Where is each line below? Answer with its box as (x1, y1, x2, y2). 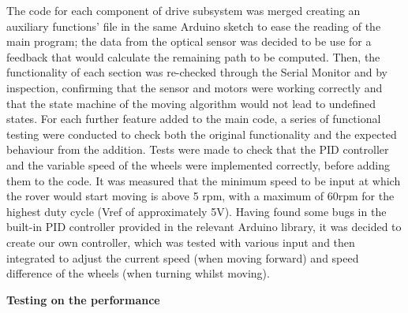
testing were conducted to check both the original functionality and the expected (6, 125, 397, 142)
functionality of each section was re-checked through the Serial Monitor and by (6, 64, 387, 80)
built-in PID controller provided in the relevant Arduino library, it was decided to (6, 218, 402, 235)
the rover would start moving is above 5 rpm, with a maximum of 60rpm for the (6, 188, 395, 204)
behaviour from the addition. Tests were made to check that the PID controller (6, 141, 389, 158)
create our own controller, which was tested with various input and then (6, 233, 355, 250)
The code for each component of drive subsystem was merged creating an (6, 2, 361, 18)
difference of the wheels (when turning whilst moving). (6, 265, 270, 281)
